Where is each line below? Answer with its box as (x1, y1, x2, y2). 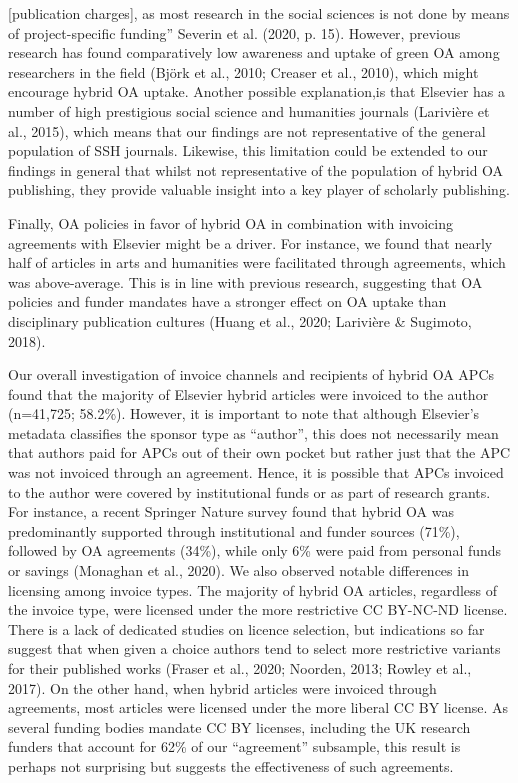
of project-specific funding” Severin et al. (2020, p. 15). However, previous (8, 22, 461, 43)
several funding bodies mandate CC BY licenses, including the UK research (8, 716, 471, 737)
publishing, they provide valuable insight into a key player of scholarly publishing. (8, 179, 510, 200)
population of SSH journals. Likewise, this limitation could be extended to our (8, 140, 488, 161)
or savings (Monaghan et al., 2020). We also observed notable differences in (8, 560, 469, 581)
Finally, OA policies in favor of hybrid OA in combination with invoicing (8, 212, 453, 233)
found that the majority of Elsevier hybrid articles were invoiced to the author (8, 383, 489, 404)
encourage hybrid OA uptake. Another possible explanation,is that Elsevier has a (8, 81, 505, 102)
